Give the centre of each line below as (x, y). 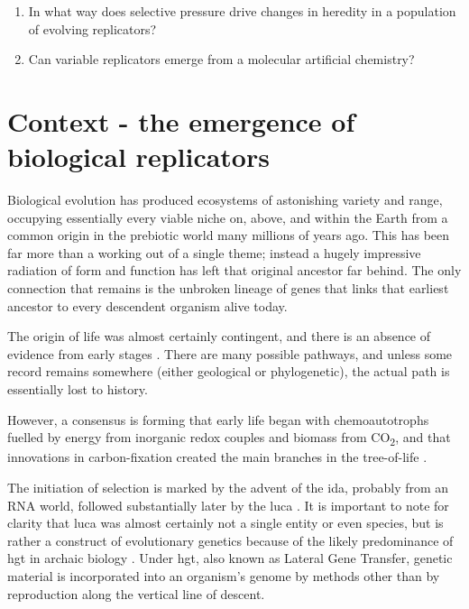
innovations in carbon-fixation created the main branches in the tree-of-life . (217, 457)
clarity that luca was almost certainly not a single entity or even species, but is (225, 523)
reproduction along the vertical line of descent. (136, 593)
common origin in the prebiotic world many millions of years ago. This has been (229, 235)
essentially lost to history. (78, 389)
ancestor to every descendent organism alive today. (147, 305)
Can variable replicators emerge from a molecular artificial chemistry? (221, 59)
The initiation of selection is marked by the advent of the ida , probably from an (228, 487)
